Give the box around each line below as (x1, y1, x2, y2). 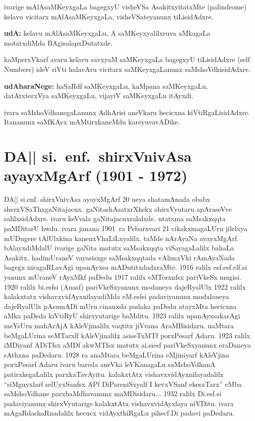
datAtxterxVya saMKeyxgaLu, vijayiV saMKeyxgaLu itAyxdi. (4, 90, 194, 101)
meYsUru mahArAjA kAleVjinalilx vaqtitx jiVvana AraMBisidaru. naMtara (4, 320, 234, 330)
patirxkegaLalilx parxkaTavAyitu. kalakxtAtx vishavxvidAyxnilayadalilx (4, 368, 224, 379)
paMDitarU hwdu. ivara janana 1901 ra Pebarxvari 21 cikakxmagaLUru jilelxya (4, 223, 248, 234)
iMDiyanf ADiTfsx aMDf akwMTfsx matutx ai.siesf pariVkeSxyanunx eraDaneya (4, 340, 251, 350)
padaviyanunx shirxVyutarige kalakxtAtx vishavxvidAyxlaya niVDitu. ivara (4, 398, 234, 408)
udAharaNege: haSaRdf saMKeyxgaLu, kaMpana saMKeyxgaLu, (4, 80, 208, 91)
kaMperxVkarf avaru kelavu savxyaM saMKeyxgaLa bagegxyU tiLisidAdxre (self (4, 54, 250, 64)
